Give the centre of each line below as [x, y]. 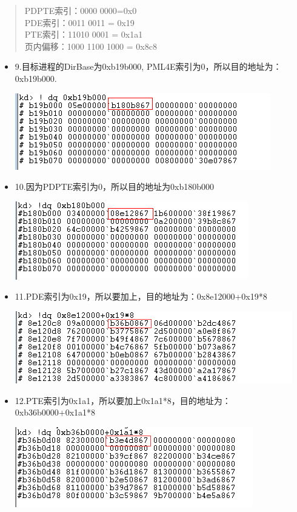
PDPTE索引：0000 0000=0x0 [81, 10]
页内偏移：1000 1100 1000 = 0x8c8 [91, 46]
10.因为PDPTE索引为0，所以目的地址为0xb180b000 [115, 187]
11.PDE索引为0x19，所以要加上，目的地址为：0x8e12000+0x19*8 [141, 296]
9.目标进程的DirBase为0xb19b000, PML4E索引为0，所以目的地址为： [148, 66]
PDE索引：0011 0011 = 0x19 [79, 22]
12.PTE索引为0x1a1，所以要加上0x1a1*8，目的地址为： [123, 400]
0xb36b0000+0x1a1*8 [55, 412]
